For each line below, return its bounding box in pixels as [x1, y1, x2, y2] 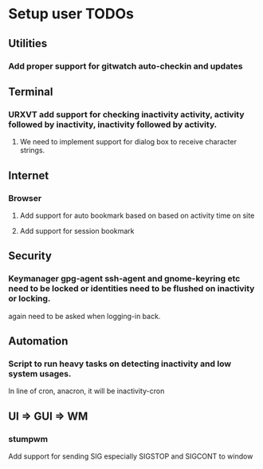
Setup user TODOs [8, 5, 134, 23]
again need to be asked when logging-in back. [8, 311, 161, 321]
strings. [19, 145, 45, 156]
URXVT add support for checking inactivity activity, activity [8, 108, 245, 120]
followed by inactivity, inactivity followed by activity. [8, 119, 218, 130]
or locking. [8, 293, 51, 304]
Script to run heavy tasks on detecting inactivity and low [8, 358, 232, 369]
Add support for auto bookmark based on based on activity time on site [19, 211, 255, 220]
